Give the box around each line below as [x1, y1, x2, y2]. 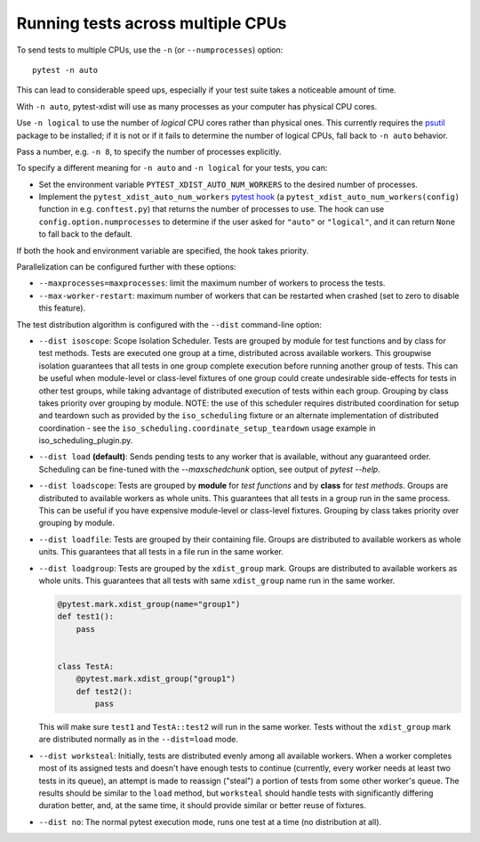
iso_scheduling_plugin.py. [38, 435, 133, 446]
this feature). [38, 303, 86, 313]
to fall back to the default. [38, 229, 133, 239]
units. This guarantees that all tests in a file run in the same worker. [38, 546, 284, 557]
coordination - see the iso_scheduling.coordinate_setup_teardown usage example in [38, 423, 377, 433]
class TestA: [57, 661, 115, 671]
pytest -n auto [32, 65, 99, 75]
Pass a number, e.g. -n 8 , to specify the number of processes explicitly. [16, 146, 282, 157]
